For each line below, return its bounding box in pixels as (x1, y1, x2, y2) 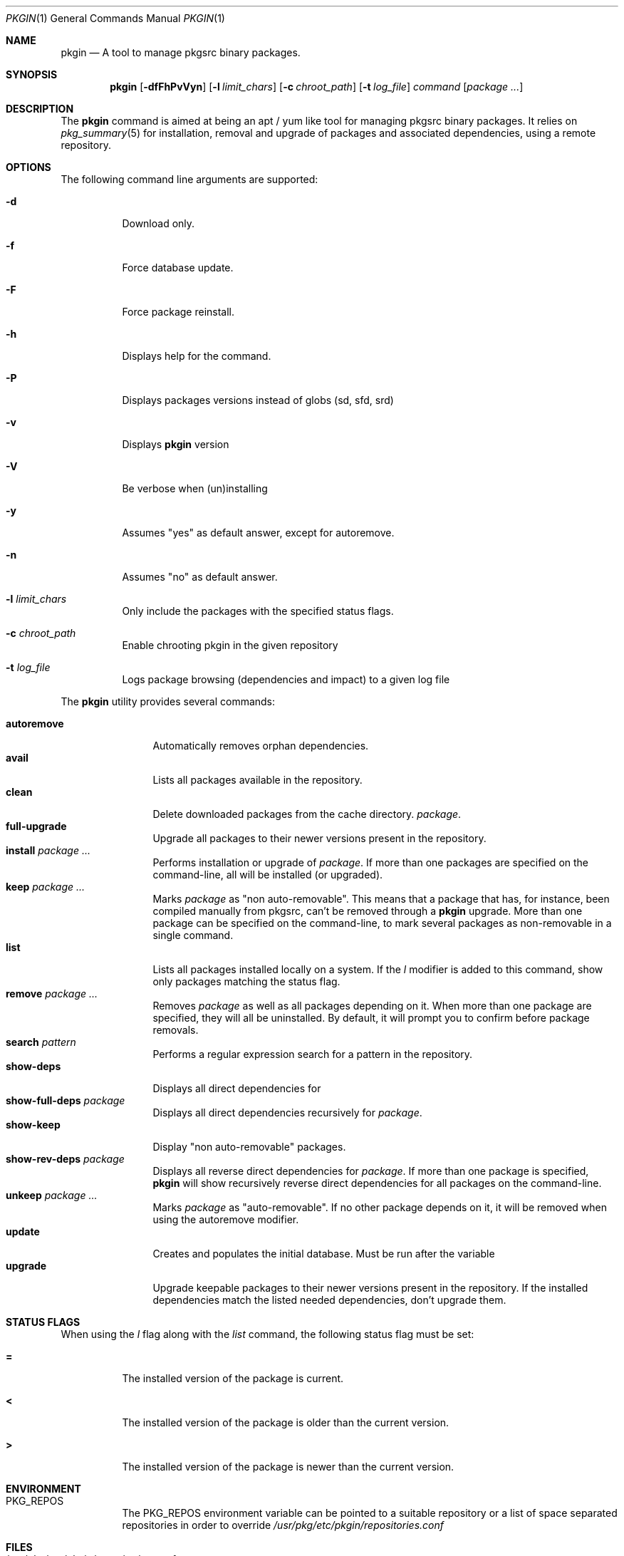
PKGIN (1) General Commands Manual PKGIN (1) (6, 12, 225, 24)
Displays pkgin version (122, 438, 229, 450)
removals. (152, 1024, 199, 1036)
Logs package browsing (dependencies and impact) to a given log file (122, 673, 450, 685)
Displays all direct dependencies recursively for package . (152, 1106, 422, 1119)
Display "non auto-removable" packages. (152, 1141, 346, 1153)
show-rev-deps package (6, 1153, 125, 1165)
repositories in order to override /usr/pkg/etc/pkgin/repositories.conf (122, 1519, 444, 1531)
